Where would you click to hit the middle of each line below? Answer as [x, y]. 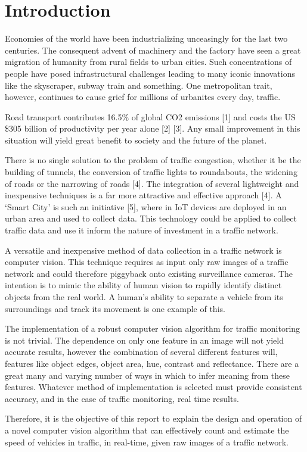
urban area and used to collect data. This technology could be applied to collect [151, 218]
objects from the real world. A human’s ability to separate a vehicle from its [144, 297]
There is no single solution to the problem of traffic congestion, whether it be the [153, 160]
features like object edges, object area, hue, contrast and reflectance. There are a [152, 363]
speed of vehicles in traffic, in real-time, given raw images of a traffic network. [147, 442]
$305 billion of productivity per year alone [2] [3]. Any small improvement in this [153, 128]
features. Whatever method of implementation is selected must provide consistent [153, 387]
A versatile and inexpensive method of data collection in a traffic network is [143, 250]
